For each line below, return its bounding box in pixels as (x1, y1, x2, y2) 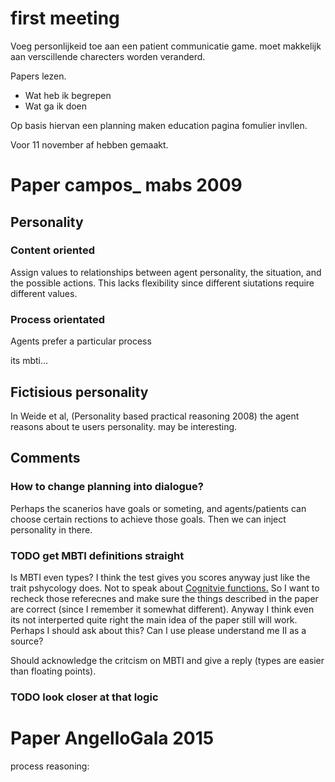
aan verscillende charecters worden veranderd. (10, 50, 206, 62)
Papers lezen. (10, 70, 67, 82)
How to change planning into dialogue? (10, 480, 204, 494)
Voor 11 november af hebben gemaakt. (10, 138, 169, 151)
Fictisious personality (10, 383, 149, 401)
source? (10, 635, 44, 647)
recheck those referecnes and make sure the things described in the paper (10, 592, 319, 604)
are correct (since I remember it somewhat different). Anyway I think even (10, 603, 315, 615)
